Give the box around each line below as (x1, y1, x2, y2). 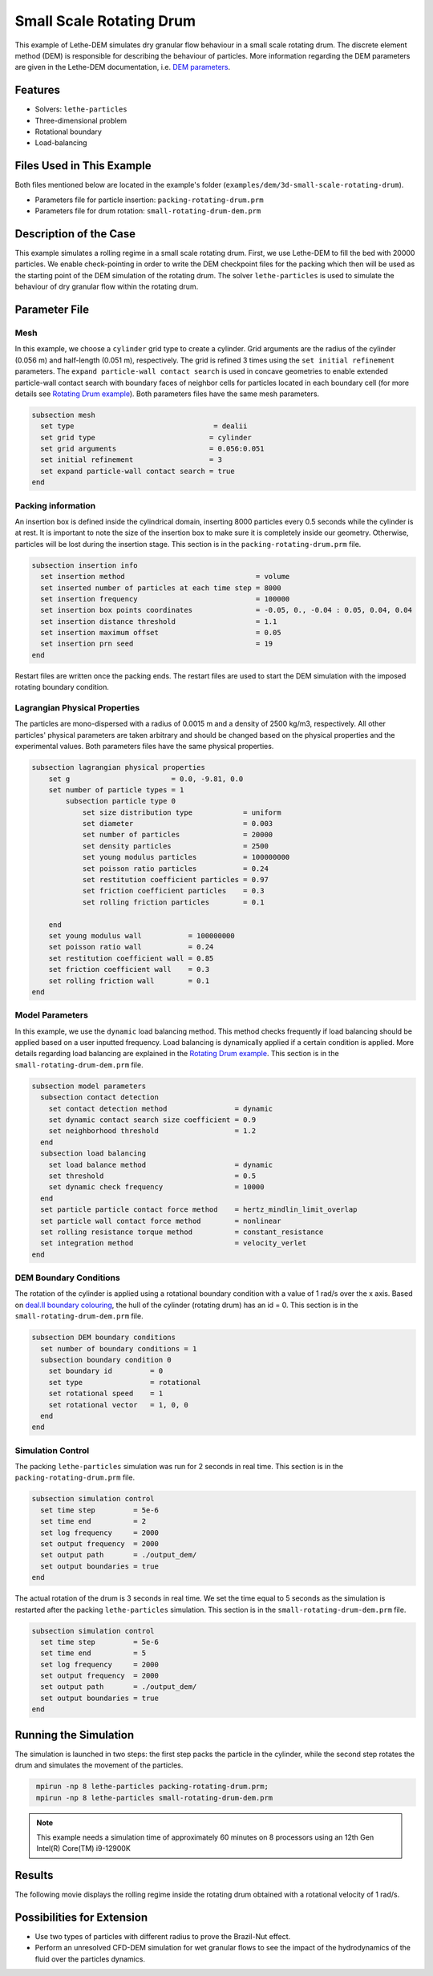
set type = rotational (48, 1378, 201, 1387)
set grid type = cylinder (40, 433, 252, 442)
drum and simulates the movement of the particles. (14, 1760, 184, 1770)
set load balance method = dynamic (48, 1160, 273, 1169)
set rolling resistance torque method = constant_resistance (40, 1227, 324, 1237)
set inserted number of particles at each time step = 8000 (40, 583, 281, 593)
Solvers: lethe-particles (34, 104, 127, 114)
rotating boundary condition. (14, 682, 110, 692)
